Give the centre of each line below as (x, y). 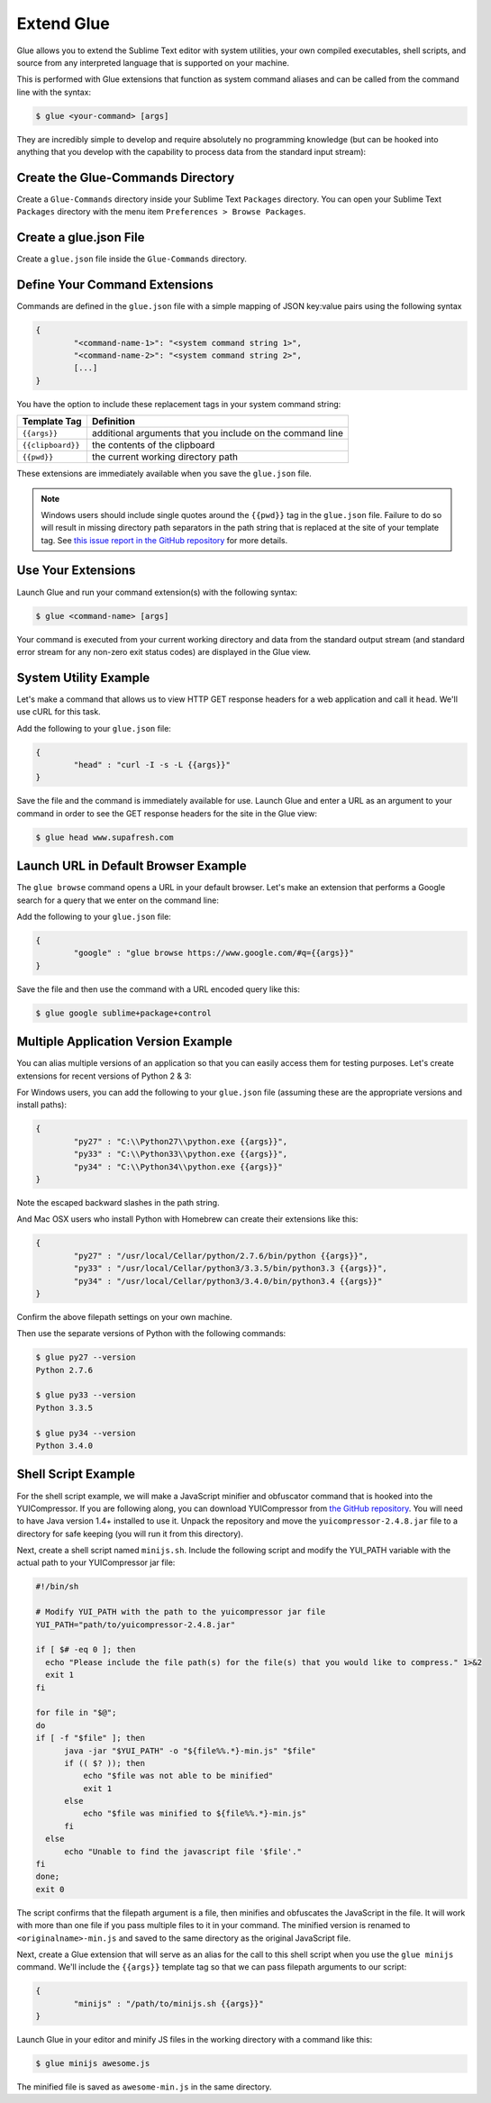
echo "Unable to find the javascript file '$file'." (183, 1851)
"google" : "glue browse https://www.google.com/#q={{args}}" (214, 953)
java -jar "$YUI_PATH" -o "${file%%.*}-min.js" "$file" (190, 1751)
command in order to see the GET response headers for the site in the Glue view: (167, 813)
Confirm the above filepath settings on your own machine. (125, 1316)
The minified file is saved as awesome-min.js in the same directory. (144, 2087)
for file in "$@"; (76, 1713)
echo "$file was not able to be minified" (178, 1776)
